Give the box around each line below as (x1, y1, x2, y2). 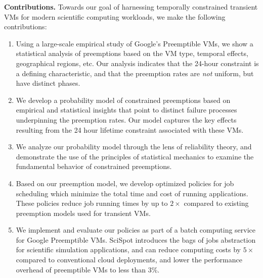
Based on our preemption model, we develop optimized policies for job (16, 178, 234, 188)
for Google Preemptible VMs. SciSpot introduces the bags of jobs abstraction (16, 234, 256, 245)
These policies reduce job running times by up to (16, 198, 168, 208)
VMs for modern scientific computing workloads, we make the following (4, 11, 226, 22)
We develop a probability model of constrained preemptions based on (16, 94, 231, 105)
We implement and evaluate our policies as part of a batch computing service (16, 225, 256, 235)
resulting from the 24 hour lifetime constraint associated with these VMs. (16, 124, 244, 135)
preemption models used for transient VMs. (16, 207, 151, 218)
